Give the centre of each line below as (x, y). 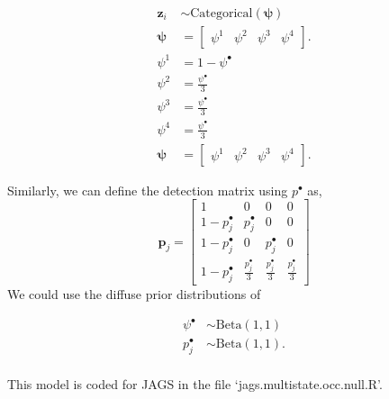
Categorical (222, 14)
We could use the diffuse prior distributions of (134, 293)
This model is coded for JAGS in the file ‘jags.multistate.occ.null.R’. (195, 383)
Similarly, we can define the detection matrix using (148, 190)
